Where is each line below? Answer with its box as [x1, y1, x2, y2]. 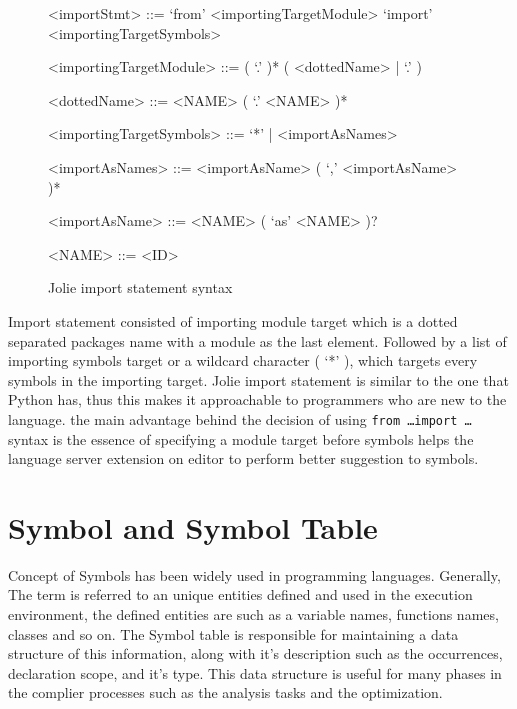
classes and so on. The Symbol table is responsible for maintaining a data [8, 623, 459, 644]
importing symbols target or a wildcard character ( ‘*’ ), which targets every [8, 350, 478, 371]
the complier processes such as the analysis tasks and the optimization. [8, 682, 443, 703]
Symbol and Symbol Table [8, 506, 378, 547]
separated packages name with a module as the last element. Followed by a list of [8, 330, 507, 351]
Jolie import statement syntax [48, 277, 233, 298]
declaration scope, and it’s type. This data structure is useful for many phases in [8, 662, 502, 683]
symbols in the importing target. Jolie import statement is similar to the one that [8, 369, 509, 390]
